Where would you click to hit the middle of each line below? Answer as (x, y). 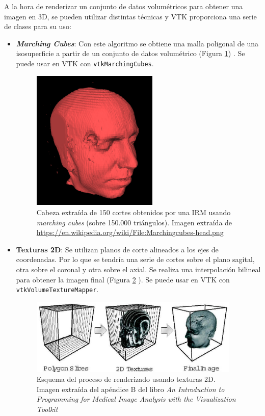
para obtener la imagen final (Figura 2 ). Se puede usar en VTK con (123, 279)
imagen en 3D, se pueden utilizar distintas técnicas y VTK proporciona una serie (130, 16)
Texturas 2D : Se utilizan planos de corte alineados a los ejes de (117, 249)
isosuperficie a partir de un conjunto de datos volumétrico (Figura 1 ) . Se (130, 53)
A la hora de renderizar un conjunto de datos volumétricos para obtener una (124, 6)
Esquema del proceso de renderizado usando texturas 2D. (126, 379)
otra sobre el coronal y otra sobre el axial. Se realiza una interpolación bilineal (138, 269)
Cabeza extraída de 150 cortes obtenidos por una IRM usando (134, 212)
